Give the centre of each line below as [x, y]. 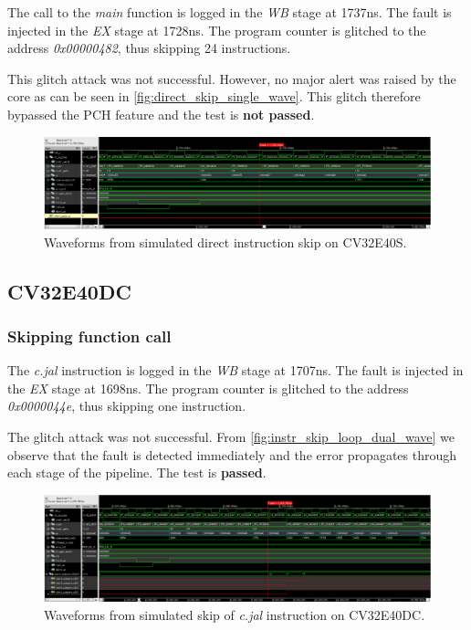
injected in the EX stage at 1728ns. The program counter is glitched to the [217, 30]
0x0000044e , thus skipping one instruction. [127, 406]
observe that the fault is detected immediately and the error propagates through [232, 454]
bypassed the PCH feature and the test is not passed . [161, 114]
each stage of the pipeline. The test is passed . [137, 472]
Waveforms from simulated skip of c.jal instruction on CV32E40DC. [235, 614]
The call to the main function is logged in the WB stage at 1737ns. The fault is [230, 12]
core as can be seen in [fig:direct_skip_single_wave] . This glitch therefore [214, 96]
